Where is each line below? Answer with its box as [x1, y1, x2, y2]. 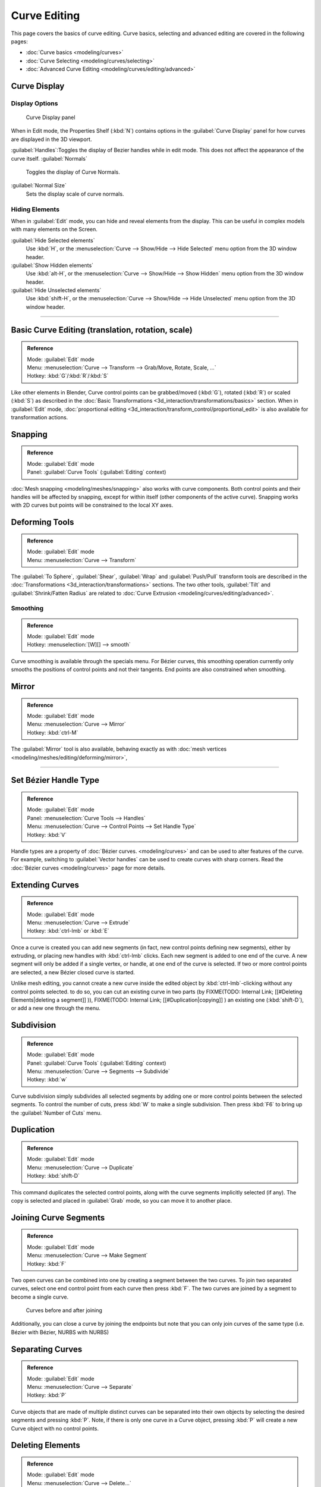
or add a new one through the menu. [11, 1005, 101, 1012]
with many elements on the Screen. [11, 226, 98, 233]
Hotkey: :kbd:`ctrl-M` [27, 729, 78, 736]
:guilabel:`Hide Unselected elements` [11, 287, 102, 294]
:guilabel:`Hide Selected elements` [11, 237, 95, 244]
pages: [11, 37, 28, 45]
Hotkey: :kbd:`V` [27, 831, 67, 838]
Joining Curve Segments [11, 1212, 105, 1222]
